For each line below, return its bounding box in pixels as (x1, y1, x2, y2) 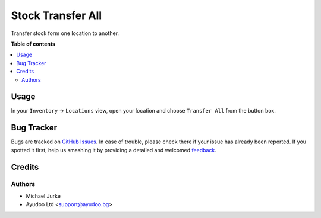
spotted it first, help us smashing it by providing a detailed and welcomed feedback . (11, 146, 217, 153)
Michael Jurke (26, 193, 61, 200)
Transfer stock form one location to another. (11, 30, 119, 37)
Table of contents (11, 40, 56, 47)
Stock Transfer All (11, 9, 102, 22)
